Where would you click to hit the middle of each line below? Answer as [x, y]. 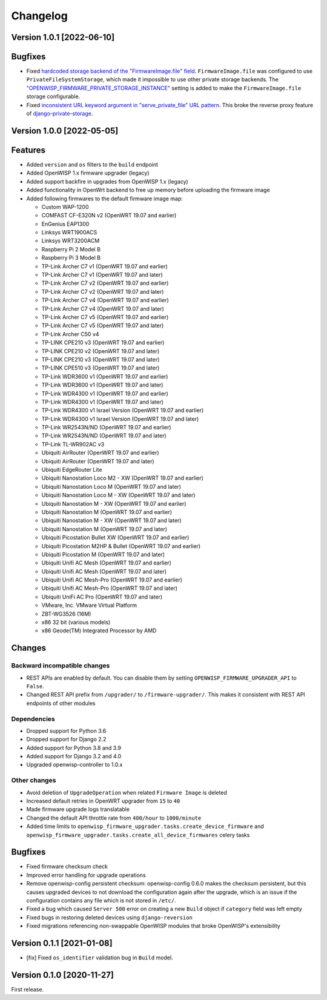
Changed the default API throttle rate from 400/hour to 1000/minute [114, 818]
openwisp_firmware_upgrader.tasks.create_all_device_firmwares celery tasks [138, 835]
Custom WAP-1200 [65, 207]
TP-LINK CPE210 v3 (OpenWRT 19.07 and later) [101, 359]
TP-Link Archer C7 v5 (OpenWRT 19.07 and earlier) [105, 317]
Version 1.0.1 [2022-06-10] [63, 37]
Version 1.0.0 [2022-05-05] [65, 131]
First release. [28, 990]
